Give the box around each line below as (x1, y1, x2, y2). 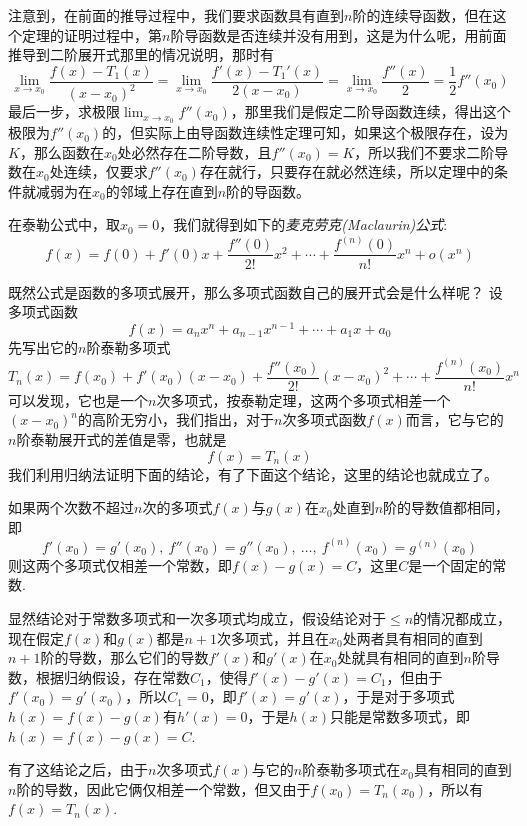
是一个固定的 (408, 554, 493, 575)
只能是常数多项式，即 (330, 706, 471, 727)
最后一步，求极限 (8, 101, 120, 122)
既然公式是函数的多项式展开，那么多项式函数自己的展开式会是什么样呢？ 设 (8, 281, 503, 302)
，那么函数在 (19, 141, 104, 162)
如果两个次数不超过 (8, 497, 134, 518)
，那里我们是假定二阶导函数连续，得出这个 (230, 101, 511, 122)
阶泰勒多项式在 (302, 759, 401, 780)
